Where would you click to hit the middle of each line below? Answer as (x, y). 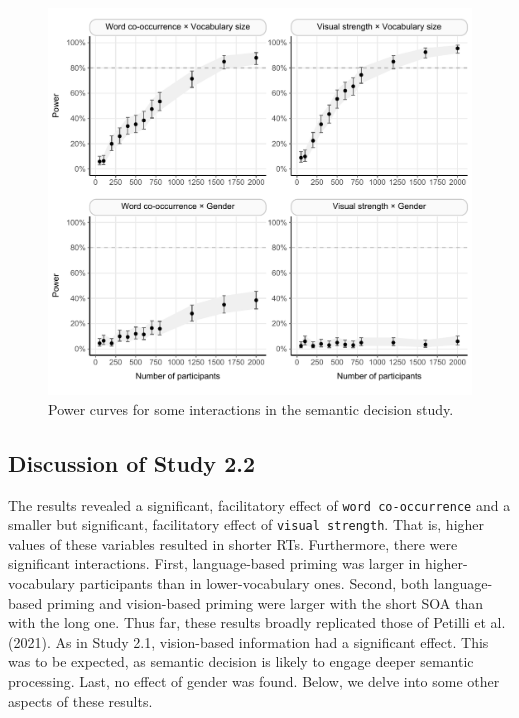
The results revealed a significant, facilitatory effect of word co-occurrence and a (259, 504)
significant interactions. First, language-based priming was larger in (214, 563)
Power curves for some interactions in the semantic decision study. (251, 408)
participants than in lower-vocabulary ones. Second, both (254, 583)
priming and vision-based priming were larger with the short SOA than (265, 602)
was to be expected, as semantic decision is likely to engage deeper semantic (241, 661)
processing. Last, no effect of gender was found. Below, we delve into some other (254, 681)
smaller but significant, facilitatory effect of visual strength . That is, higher (246, 524)
